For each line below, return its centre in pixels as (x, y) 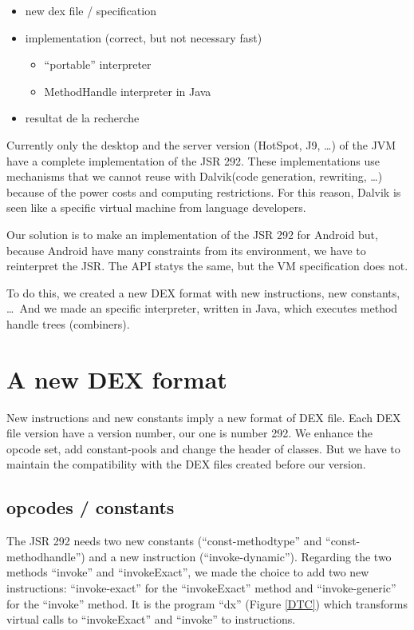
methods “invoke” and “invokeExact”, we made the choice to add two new (188, 572)
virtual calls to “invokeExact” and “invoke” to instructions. (151, 619)
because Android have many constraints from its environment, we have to (186, 250)
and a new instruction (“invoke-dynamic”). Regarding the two (240, 556)
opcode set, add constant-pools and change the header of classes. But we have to (203, 448)
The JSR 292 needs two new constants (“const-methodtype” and (164, 541)
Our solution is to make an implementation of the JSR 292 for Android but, (192, 234)
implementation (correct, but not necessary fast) (144, 37)
